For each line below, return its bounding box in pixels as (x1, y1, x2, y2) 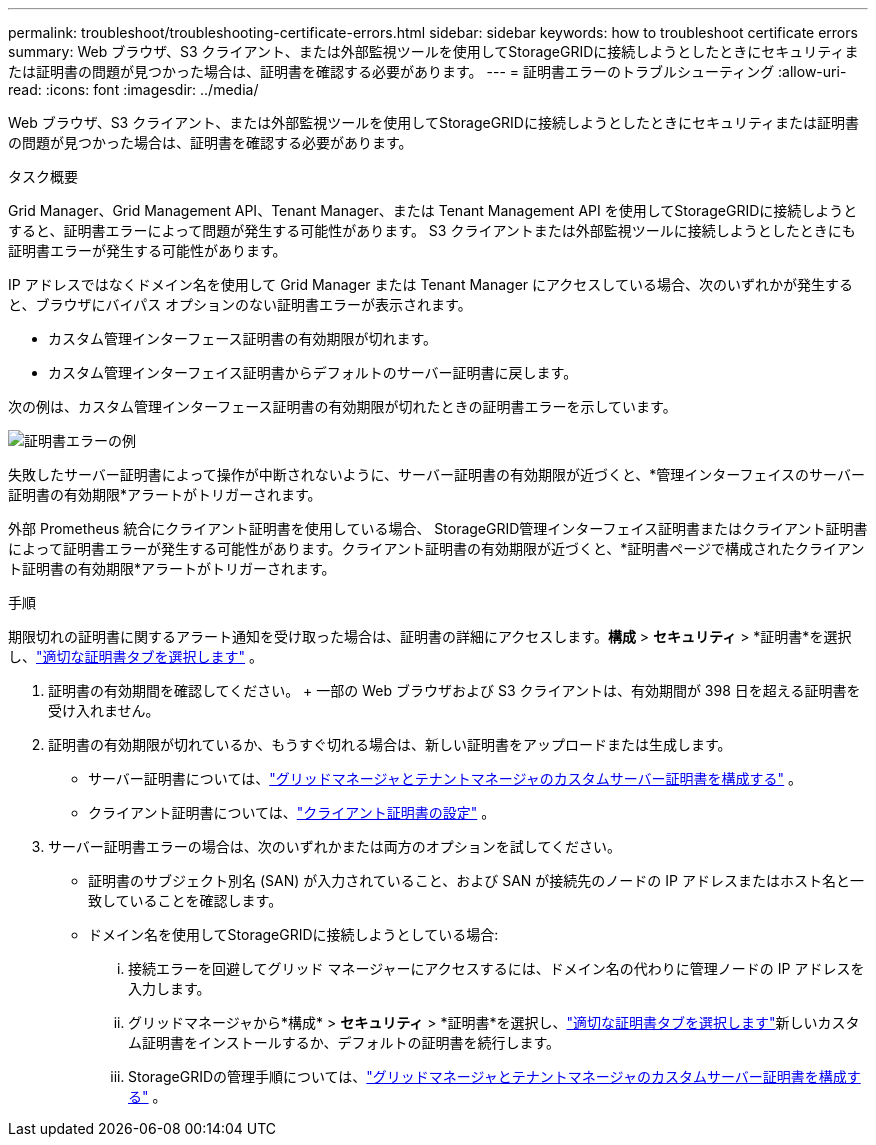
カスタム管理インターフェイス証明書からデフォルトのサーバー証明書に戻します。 (48, 364, 578, 381)
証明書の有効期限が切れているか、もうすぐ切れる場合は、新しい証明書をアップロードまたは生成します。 (48, 736, 732, 753)
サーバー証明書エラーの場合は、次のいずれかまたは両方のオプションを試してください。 (48, 838, 622, 855)
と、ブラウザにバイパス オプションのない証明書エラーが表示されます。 (8, 296, 472, 313)
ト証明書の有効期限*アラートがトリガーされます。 (8, 560, 336, 577)
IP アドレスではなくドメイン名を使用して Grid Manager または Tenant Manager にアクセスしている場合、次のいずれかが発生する (8, 276, 853, 293)
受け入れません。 (48, 702, 160, 719)
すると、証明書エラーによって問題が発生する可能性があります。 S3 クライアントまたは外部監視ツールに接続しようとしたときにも (8, 222, 856, 239)
